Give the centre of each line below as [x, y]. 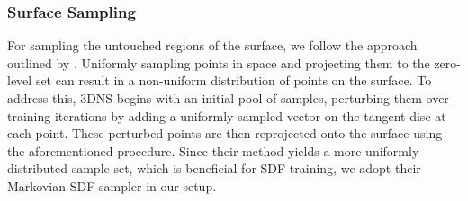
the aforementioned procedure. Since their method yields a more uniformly [213, 150]
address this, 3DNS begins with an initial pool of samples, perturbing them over [228, 98]
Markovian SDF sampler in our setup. [112, 185]
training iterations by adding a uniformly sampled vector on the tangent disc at [227, 115]
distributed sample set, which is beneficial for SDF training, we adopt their [214, 168]
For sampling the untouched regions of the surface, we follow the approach [212, 45]
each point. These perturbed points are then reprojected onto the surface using [225, 133]
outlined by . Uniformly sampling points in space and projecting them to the [219, 62]
